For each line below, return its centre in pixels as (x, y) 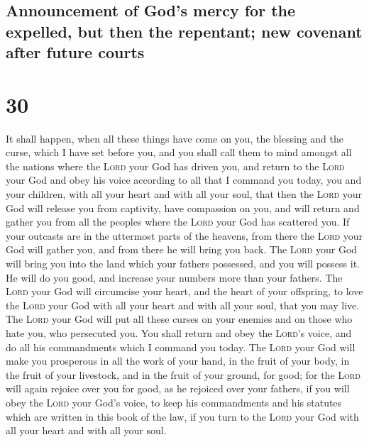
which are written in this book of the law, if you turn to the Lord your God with (182, 416)
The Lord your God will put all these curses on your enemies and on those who (179, 319)
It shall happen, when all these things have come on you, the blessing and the (175, 138)
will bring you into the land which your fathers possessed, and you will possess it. (183, 264)
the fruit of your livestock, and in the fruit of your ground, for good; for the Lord (183, 374)
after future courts (75, 52)
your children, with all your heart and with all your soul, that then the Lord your (184, 194)
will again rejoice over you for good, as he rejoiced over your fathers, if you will (178, 388)
